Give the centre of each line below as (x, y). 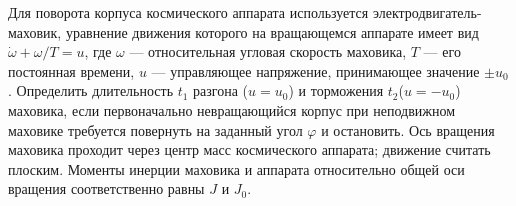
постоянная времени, (71, 70)
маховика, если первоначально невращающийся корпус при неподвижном (232, 109)
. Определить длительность (91, 90)
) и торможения (336, 90)
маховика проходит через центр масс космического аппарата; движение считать (249, 149)
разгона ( (221, 90)
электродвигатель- (427, 12)
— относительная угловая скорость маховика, (268, 51)
